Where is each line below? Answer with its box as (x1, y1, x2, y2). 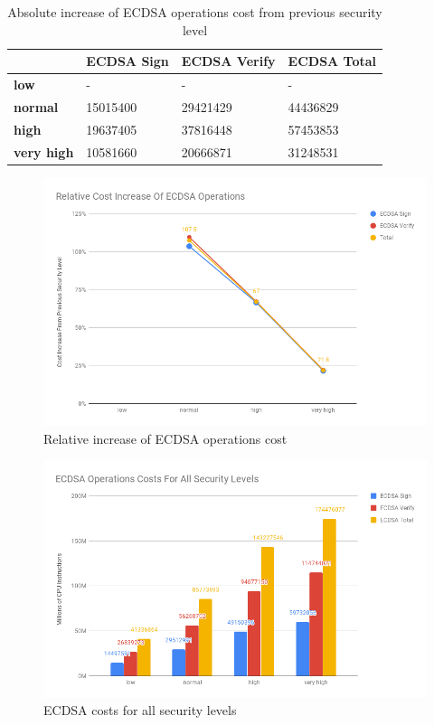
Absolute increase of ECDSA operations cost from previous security (7, 3, 382, 21)
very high (14, 142, 74, 161)
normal (14, 97, 59, 116)
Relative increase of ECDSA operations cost (43, 428, 288, 447)
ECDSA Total (288, 52, 377, 71)
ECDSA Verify (181, 52, 276, 71)
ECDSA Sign (86, 52, 169, 71)
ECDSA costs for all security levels (43, 701, 237, 720)
